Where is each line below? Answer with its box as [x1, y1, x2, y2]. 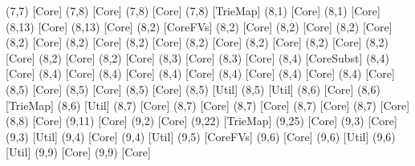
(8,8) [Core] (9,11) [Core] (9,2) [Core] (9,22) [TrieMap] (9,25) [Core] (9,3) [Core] [6, 112, 397, 129]
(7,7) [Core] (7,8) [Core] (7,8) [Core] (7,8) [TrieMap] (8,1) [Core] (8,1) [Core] [6, 2, 380, 18]
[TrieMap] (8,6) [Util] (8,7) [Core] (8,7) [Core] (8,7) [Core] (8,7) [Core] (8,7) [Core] [6, 96, 410, 113]
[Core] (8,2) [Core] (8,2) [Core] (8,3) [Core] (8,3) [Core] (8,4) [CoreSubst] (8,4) [6, 49, 389, 66]
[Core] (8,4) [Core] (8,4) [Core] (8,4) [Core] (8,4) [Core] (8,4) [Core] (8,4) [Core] [6, 65, 395, 82]
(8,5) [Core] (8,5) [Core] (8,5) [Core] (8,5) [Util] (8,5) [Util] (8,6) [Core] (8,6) [6, 80, 380, 97]
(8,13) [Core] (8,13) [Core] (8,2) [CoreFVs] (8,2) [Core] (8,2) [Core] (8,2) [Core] [6, 18, 393, 34]
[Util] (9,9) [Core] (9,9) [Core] [6, 144, 151, 160]
